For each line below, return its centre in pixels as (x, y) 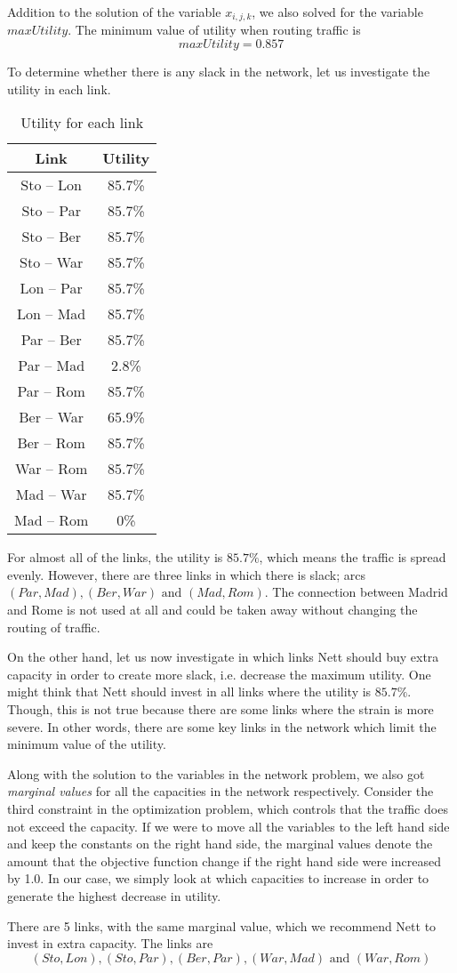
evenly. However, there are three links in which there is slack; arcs (186, 574)
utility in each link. (59, 88)
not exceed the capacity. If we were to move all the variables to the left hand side (228, 826)
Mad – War (51, 495)
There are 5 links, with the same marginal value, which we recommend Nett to (222, 925)
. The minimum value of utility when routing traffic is (214, 30)
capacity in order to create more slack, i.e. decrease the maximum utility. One (219, 674)
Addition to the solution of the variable (114, 12)
